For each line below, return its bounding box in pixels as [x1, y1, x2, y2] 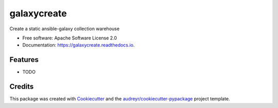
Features [9, 55, 39, 64]
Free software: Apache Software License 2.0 [22, 35, 117, 41]
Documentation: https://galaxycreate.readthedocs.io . [22, 42, 135, 48]
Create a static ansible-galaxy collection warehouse [9, 26, 120, 32]
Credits [9, 82, 34, 91]
